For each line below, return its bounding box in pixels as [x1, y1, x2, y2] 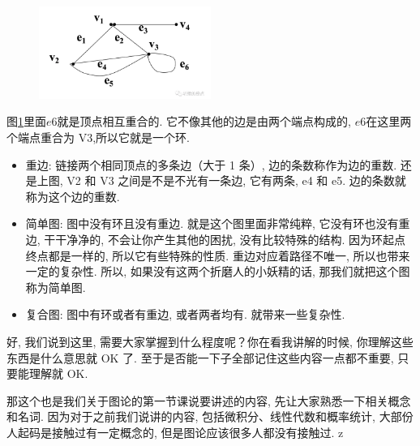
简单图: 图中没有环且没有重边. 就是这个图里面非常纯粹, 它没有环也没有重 [25, 215, 410, 232]
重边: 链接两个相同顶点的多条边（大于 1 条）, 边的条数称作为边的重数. [25, 156, 397, 173]
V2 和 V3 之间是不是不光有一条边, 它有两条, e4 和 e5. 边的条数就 [66, 172, 406, 189]
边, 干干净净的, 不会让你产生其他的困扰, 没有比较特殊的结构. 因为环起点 [25, 231, 406, 248]
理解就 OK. [28, 365, 88, 382]
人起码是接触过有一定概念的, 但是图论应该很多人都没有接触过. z [6, 423, 344, 440]
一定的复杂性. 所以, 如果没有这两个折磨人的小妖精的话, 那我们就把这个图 [25, 263, 410, 280]
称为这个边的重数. [25, 187, 120, 204]
